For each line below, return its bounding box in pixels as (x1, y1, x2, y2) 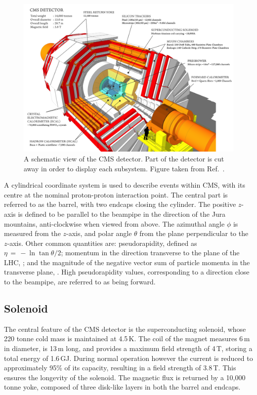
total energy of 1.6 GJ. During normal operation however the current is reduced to (4, 353, 253, 363)
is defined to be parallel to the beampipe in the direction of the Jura (18, 208, 226, 219)
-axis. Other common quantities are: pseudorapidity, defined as (7, 237, 197, 248)
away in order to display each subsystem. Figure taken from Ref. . (24, 163, 225, 173)
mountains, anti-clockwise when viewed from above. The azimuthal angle (4, 218, 225, 229)
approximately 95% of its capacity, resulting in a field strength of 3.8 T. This (4, 362, 236, 373)
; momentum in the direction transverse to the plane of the (61, 247, 240, 258)
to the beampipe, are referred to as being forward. (4, 276, 156, 287)
